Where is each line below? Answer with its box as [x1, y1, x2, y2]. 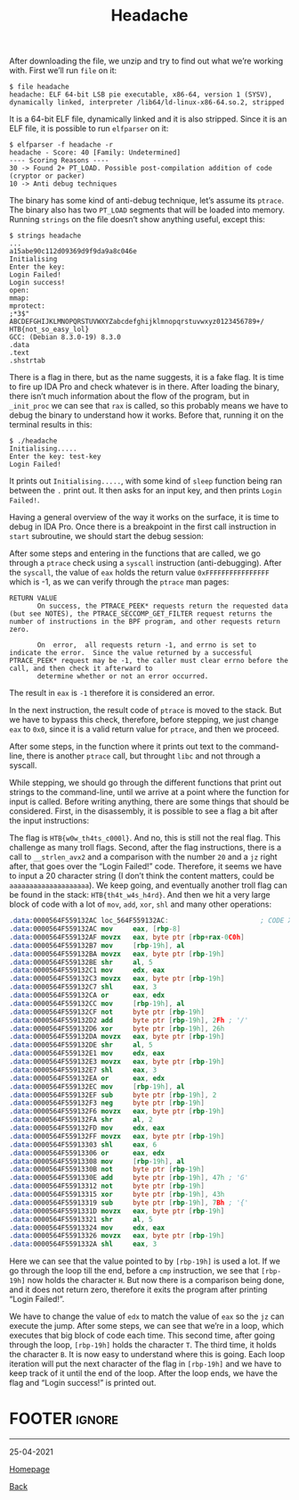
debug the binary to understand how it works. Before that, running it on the [9, 410, 285, 420]
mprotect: [9, 302, 46, 311]
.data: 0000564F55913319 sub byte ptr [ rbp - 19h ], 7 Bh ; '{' [9, 1198, 249, 1207]
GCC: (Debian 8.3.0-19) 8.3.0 [9, 333, 122, 342]
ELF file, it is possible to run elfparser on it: [9, 123, 169, 134]
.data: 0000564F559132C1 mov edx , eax [9, 965, 166, 975]
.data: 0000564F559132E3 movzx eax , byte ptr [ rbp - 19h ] [9, 1057, 225, 1066]
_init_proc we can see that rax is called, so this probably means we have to [9, 401, 289, 411]
